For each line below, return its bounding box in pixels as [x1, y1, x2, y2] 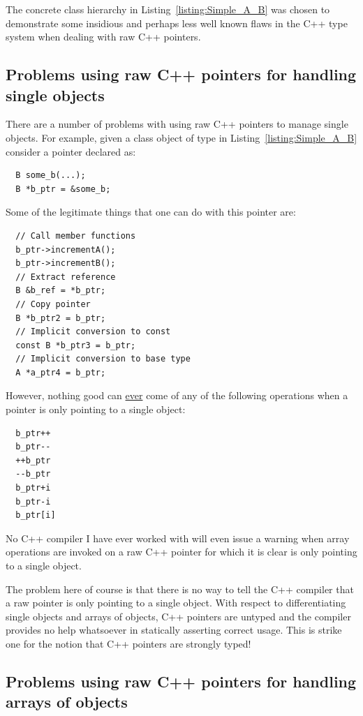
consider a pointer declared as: [6, 144, 136, 158]
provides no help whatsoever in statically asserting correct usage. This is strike [6, 622, 342, 637]
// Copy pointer [15, 299, 91, 309]
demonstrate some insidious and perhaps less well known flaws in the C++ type [6, 15, 348, 30]
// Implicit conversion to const [15, 327, 171, 337]
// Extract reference [15, 271, 116, 282]
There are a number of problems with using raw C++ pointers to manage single [6, 117, 348, 131]
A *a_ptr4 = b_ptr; [15, 367, 106, 378]
